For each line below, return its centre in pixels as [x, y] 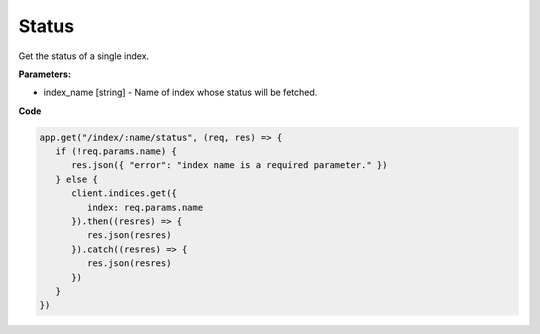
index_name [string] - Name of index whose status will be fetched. [180, 92]
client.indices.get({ [124, 193]
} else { [77, 179]
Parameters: [45, 74]
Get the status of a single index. [84, 56]
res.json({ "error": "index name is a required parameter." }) [229, 165]
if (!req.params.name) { [116, 151]
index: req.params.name [145, 207]
